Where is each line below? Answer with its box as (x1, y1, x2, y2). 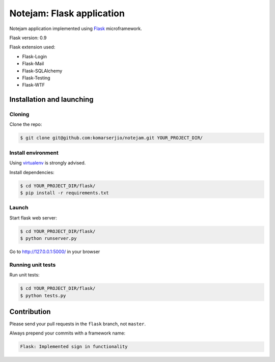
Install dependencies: (9, 169, 54, 175)
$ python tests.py (20, 293, 66, 298)
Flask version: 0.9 (9, 35, 47, 41)
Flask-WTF (22, 82, 45, 88)
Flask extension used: (9, 44, 56, 50)
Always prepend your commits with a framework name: (9, 330, 126, 336)
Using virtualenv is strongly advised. (9, 160, 86, 166)
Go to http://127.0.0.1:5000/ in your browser (9, 248, 100, 255)
